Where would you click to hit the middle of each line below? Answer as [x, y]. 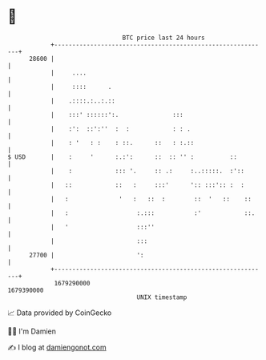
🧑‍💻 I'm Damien [32, 331]
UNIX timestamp [162, 297]
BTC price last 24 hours [163, 38]
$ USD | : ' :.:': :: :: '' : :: [123, 157]
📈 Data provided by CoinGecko [60, 313]
